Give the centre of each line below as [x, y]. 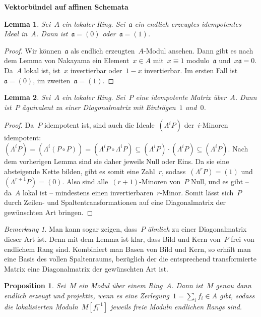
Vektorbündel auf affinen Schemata [66, 7]
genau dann [234, 285]
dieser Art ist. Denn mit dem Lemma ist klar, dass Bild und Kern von [112, 239]
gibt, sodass [237, 295]
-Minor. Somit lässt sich [197, 192]
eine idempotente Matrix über [181, 97]
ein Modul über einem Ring [121, 285]
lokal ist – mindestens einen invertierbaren [88, 192]
